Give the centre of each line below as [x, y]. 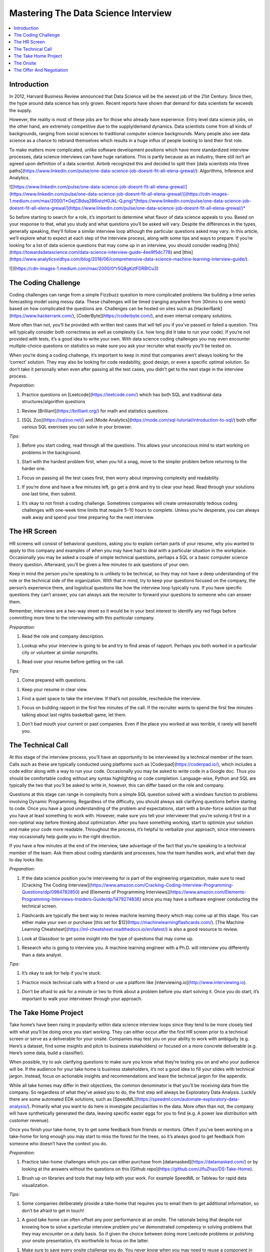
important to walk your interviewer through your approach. [82, 999]
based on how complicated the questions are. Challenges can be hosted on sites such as [101, 308]
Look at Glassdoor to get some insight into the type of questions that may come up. [108, 938]
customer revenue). [29, 1120]
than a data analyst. [42, 955]
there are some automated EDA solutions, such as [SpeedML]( [73, 1099]
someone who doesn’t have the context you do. [58, 1143]
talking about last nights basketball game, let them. [74, 715]
